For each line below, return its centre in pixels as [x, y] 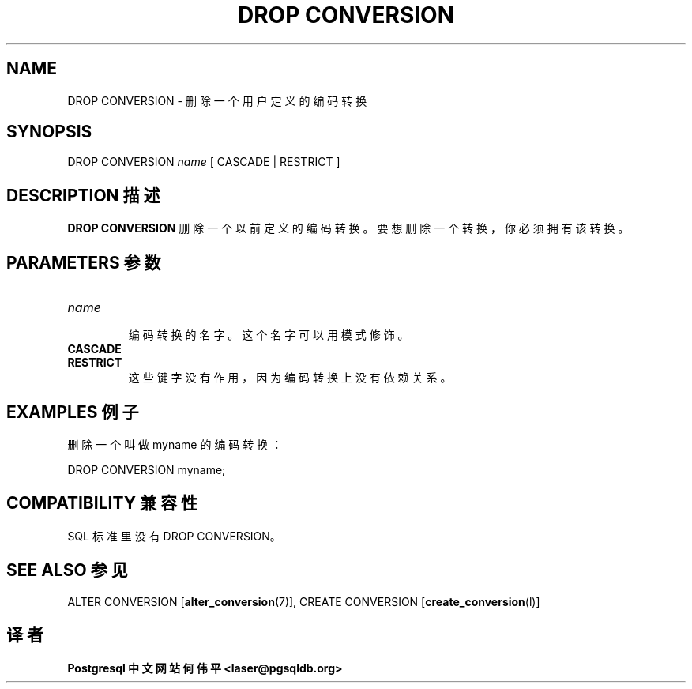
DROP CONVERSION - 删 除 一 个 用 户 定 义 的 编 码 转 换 [217, 100]
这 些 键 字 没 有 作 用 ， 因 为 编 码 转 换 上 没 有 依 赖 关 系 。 [290, 378]
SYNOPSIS [49, 132]
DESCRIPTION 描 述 [83, 195]
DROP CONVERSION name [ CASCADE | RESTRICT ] [204, 162]
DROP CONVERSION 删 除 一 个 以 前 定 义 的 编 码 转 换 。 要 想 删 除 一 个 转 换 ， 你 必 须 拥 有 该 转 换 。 [348, 228]
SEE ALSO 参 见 [67, 570]
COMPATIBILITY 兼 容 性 [102, 503]
